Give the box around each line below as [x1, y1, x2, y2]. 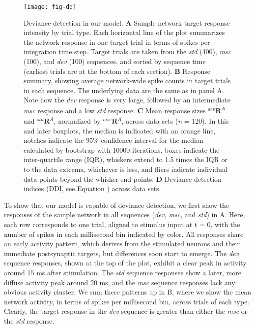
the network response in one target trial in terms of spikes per [24, 36, 210, 47]
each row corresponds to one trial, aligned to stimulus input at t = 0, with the [4, 219, 240, 229]
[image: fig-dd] [24, 3, 77, 10]
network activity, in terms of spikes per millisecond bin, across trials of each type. [4, 296, 250, 306]
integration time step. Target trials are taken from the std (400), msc [24, 46, 231, 57]
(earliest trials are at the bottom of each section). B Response [24, 66, 210, 76]
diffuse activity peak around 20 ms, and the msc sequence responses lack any [4, 277, 235, 287]
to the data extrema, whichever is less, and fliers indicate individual [24, 164, 227, 174]
